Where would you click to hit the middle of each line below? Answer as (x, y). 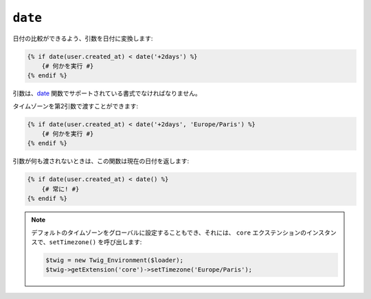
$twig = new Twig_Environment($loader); (114, 260)
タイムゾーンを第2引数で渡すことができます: (76, 106)
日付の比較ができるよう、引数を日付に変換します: (83, 38)
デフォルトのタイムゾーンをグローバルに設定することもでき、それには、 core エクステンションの (169, 232)
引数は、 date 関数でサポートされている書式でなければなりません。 (107, 93)
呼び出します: (123, 242)
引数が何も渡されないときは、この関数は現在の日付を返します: (101, 161)
